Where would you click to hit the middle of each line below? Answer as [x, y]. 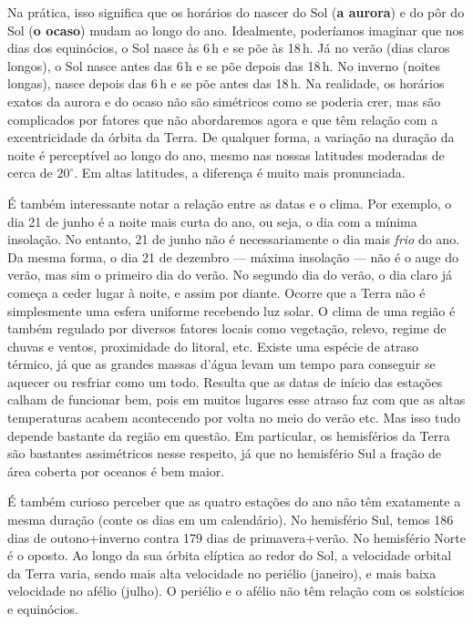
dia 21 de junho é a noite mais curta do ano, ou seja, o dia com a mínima [212, 221]
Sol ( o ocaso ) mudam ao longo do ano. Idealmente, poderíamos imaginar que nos [236, 30]
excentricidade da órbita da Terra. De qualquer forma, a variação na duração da [231, 137]
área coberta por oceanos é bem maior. [116, 471]
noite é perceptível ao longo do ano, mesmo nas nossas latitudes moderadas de [226, 154]
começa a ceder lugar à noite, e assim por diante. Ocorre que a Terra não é [216, 292]
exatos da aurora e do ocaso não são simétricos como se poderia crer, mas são [224, 101]
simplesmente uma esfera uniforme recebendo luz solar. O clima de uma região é [231, 310]
